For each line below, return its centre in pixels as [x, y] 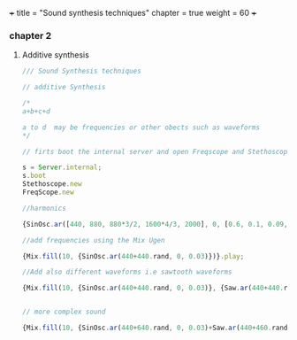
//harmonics [44, 208]
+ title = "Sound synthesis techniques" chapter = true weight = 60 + [133, 13]
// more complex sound [64, 312]
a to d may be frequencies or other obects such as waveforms [141, 127]
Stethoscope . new [52, 184]
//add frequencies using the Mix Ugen [93, 240]
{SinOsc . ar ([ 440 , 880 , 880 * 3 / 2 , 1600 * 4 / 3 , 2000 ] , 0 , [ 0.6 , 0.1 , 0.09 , [155, 224]
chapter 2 [30, 35]
